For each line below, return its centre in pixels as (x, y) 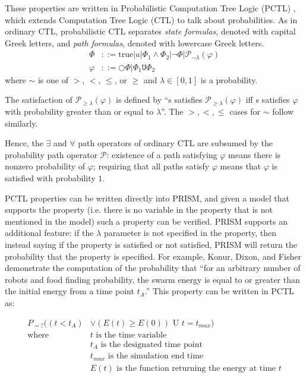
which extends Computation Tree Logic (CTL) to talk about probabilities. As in (151, 19)
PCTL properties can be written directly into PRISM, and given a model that (147, 198)
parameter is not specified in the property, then (190, 233)
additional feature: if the (49, 233)
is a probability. (229, 79)
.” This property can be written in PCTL (219, 291)
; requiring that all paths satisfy (151, 166)
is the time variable (131, 335)
